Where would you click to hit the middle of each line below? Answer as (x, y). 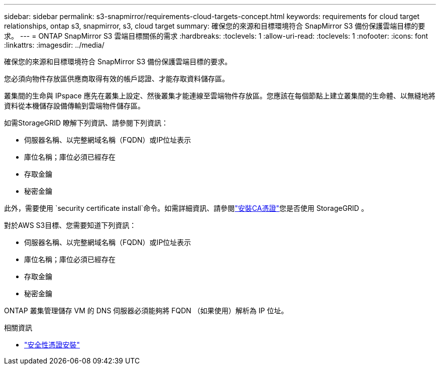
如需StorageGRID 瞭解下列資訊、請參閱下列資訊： (86, 123)
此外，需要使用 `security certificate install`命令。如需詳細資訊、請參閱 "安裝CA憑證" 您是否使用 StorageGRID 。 (186, 208)
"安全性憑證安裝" (52, 345)
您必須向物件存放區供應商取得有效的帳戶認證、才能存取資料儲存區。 (117, 79)
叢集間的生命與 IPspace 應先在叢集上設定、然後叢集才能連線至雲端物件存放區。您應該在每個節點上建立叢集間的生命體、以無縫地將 (220, 96)
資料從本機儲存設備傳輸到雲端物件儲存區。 (74, 106)
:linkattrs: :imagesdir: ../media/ (54, 45)
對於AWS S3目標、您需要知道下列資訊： (70, 225)
